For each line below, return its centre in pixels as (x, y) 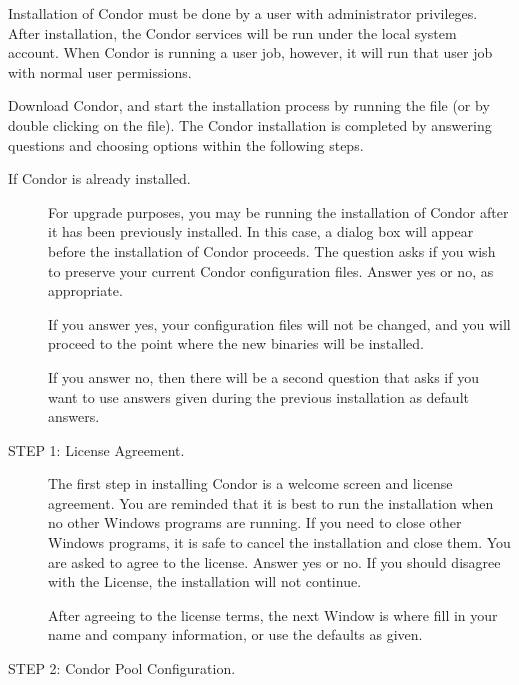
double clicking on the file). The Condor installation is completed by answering (250, 124)
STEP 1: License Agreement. (96, 449)
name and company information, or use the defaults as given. (235, 634)
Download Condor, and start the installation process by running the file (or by (249, 105)
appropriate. (85, 290)
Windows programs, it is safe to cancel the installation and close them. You (279, 542)
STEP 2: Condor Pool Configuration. (122, 668)
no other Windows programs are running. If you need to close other (255, 522)
